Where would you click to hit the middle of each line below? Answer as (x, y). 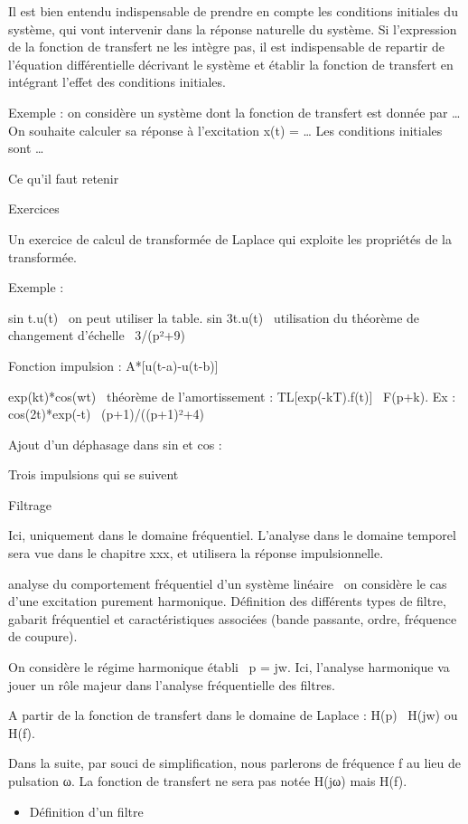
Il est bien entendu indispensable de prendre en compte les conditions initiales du (233, 11)
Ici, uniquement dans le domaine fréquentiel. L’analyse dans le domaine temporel (232, 535)
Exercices (34, 208)
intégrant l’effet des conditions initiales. (117, 82)
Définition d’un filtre (86, 811)
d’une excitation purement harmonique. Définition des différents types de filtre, (227, 601)
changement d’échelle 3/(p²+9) (97, 335)
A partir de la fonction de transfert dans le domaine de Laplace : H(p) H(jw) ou (233, 715)
